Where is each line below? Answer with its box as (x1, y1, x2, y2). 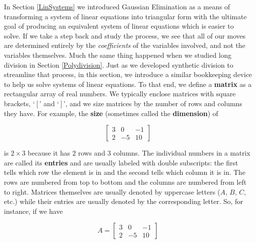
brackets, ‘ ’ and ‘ (4, 98, 59, 108)
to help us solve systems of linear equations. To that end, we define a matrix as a (4, 79, 252, 89)
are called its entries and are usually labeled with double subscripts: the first (4, 157, 238, 167)
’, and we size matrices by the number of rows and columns (64, 98, 242, 108)
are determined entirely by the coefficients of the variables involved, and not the (4, 40, 246, 50)
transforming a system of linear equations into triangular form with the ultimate (4, 11, 247, 21)
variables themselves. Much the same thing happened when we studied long (4, 49, 232, 60)
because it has (28, 148, 70, 158)
